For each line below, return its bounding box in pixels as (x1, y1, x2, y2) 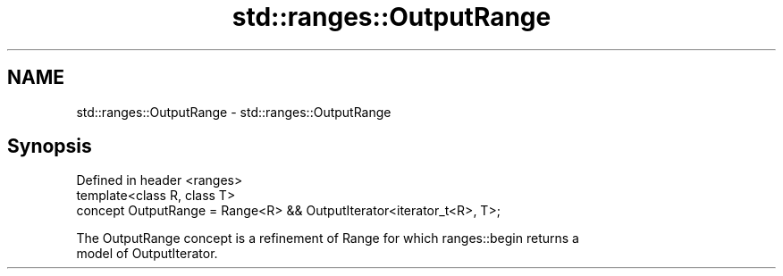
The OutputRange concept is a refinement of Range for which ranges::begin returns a (76, 230, 579, 247)
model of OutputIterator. (76, 246, 218, 262)
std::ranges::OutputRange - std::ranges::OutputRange (76, 104, 391, 120)
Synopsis (7, 135, 92, 158)
